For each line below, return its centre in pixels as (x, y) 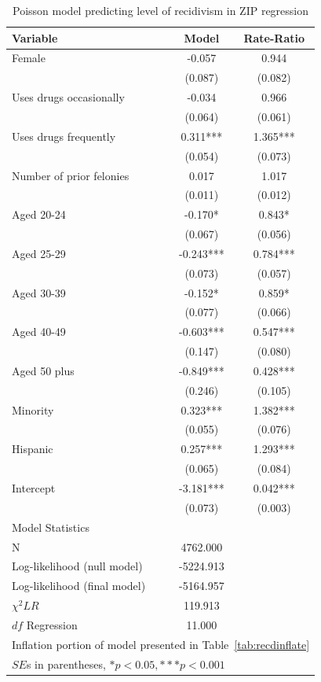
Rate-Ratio (274, 37)
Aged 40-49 (39, 332)
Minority (33, 409)
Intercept (34, 488)
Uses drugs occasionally (68, 97)
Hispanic (33, 449)
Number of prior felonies (71, 175)
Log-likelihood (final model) (79, 586)
